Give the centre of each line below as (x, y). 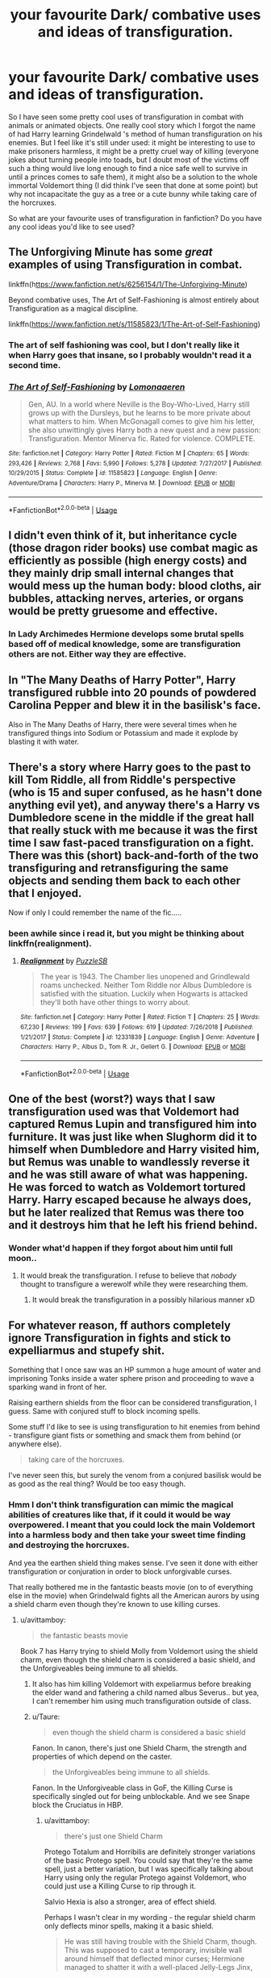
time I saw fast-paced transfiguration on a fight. (131, 843)
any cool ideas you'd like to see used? (72, 227)
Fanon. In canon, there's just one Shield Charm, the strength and (140, 1747)
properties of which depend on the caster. (102, 1756)
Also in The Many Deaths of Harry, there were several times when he (123, 724)
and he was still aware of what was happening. (128, 1175)
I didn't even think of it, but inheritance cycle (123, 535)
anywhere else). (35, 1444)
